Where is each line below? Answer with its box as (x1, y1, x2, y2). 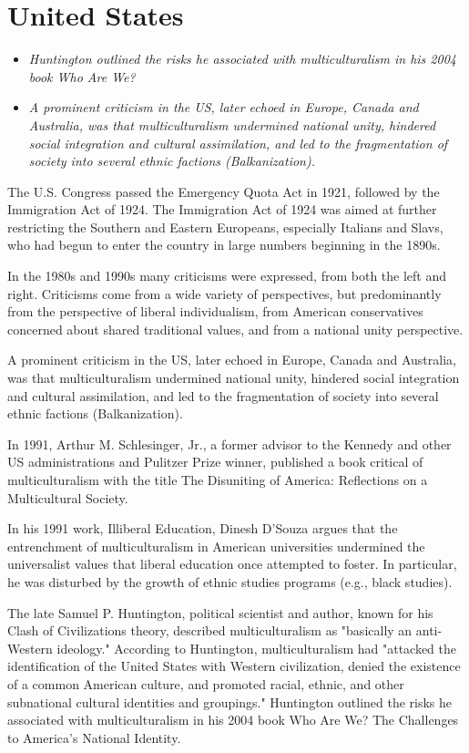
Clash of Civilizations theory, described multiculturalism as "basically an (7, 621, 413, 640)
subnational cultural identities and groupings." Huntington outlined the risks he (7, 692, 453, 711)
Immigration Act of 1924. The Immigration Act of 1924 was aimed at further (7, 200, 437, 219)
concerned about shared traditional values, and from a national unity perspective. (7, 319, 464, 338)
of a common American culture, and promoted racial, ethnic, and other (7, 674, 404, 693)
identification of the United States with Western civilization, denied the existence (7, 656, 461, 676)
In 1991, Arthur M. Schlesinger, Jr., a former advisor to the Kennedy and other (7, 434, 452, 453)
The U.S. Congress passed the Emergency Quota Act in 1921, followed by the (7, 181, 440, 201)
